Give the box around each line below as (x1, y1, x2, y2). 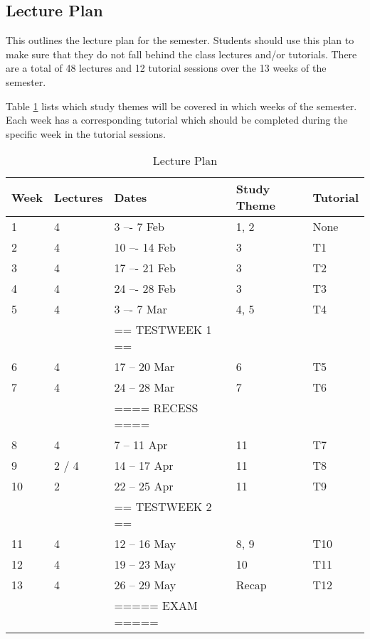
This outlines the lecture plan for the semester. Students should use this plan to (6, 33, 354, 48)
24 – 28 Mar (114, 379, 175, 396)
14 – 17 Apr (114, 457, 174, 474)
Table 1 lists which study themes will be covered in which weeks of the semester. (6, 98, 357, 113)
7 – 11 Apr (114, 436, 168, 453)
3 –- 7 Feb (114, 218, 164, 235)
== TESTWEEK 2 (114, 498, 212, 515)
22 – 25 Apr (114, 478, 174, 495)
